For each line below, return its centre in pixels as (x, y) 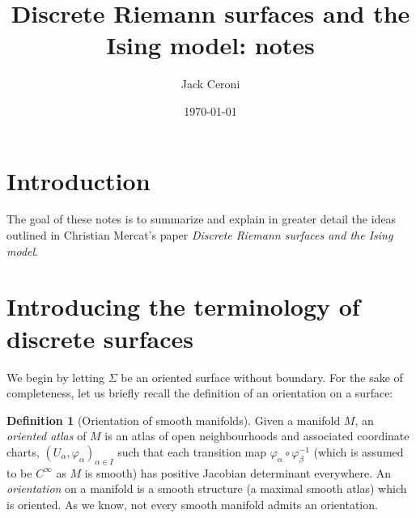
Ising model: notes (210, 45)
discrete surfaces (100, 338)
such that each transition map (192, 451)
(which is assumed (359, 451)
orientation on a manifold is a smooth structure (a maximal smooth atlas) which (207, 488)
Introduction (79, 180)
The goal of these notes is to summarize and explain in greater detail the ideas (202, 219)
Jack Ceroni (210, 84)
